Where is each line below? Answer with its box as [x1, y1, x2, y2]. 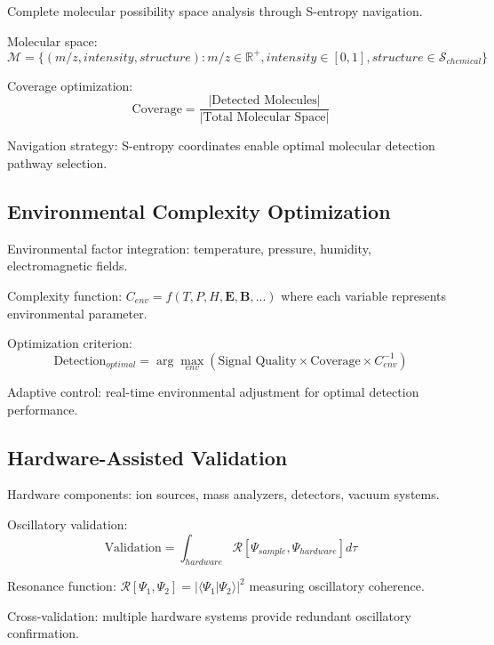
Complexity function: [7, 286, 123, 304]
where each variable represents [281, 286, 447, 304]
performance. [7, 399, 78, 418]
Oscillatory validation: [7, 514, 128, 533]
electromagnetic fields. [7, 256, 128, 275]
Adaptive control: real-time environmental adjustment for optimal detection [7, 382, 419, 400]
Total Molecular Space [203, 111, 326, 125]
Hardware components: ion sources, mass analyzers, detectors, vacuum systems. [7, 485, 440, 504]
